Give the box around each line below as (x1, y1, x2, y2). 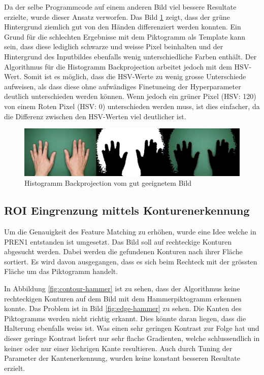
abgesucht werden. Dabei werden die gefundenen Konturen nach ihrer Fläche (4, 246, 243, 257)
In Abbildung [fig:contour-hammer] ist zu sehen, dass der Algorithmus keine (4, 283, 240, 294)
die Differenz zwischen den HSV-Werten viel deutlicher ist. (4, 111, 186, 121)
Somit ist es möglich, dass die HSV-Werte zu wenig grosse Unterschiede (23, 71, 246, 82)
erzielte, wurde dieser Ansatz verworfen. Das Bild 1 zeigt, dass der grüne (4, 11, 230, 22)
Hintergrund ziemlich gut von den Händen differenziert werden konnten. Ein (4, 21, 241, 32)
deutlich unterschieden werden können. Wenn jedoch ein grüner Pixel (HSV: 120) (4, 91, 256, 101)
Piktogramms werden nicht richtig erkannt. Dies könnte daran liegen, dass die (4, 313, 246, 323)
